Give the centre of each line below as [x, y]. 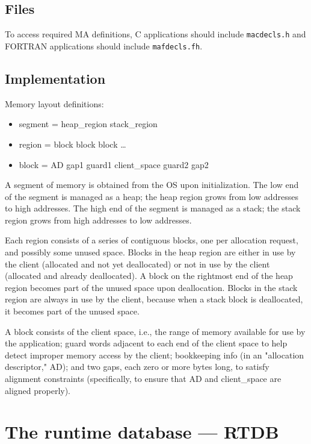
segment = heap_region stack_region [88, 124]
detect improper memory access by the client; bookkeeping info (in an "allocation [155, 355]
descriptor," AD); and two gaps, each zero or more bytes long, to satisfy [137, 367]
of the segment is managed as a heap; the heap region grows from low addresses [152, 196]
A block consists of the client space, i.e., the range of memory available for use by [155, 331]
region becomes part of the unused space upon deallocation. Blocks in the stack [151, 287]
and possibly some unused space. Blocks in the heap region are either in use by [150, 252]
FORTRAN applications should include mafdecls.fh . [104, 45]
